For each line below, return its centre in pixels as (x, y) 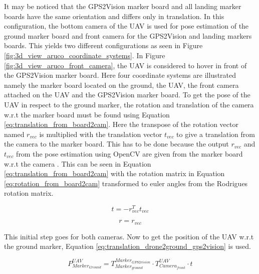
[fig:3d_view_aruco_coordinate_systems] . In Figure (85, 55)
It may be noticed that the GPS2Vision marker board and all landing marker (123, 6)
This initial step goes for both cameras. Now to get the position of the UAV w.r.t (129, 236)
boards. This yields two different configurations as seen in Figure (103, 45)
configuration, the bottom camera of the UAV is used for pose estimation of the (126, 26)
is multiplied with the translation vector (101, 134)
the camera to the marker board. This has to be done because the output (116, 144)
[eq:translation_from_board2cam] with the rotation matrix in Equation (114, 173)
